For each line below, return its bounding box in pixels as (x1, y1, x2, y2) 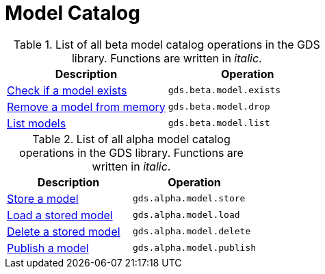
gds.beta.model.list (168, 118, 270, 129)
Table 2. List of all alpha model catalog (32, 132, 231, 146)
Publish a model (7, 240, 89, 255)
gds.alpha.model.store (133, 193, 246, 204)
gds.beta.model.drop (168, 101, 270, 112)
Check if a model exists (7, 83, 127, 97)
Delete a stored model (7, 224, 120, 238)
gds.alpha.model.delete (133, 226, 251, 237)
